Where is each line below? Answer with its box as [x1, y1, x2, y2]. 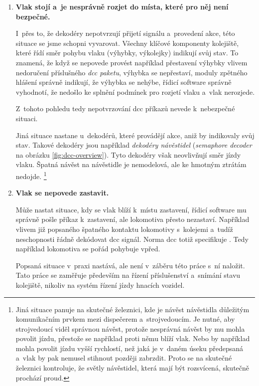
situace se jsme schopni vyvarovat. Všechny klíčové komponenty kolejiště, [15, 37, 239, 48]
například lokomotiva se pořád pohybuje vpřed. [15, 243, 160, 254]
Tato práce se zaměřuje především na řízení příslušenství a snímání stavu [15, 270, 241, 280]
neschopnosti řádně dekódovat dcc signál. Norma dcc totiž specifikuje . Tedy [15, 233, 249, 244]
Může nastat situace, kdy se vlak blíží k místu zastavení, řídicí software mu [15, 204, 247, 214]
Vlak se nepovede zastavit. [15, 188, 109, 198]
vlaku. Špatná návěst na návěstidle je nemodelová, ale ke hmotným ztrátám [15, 159, 247, 170]
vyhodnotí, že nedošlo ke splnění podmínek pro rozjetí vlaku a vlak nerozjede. [15, 86, 255, 97]
